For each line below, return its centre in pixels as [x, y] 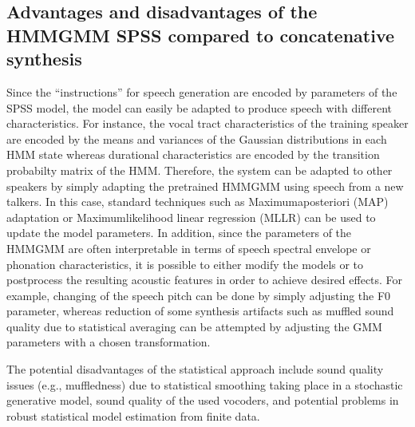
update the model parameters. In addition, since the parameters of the [179, 233]
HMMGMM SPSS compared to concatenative [201, 35]
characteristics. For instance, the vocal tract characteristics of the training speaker [207, 123]
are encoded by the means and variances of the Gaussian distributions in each [197, 138]
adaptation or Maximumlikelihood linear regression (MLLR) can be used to [191, 217]
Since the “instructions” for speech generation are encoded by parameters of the [202, 91]
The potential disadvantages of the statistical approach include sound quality [195, 369]
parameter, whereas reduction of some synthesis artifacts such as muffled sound [200, 311]
